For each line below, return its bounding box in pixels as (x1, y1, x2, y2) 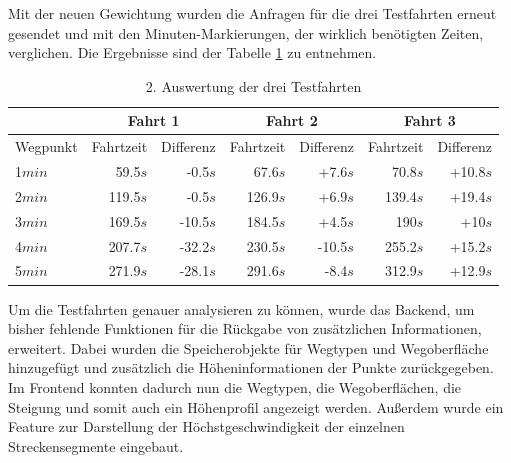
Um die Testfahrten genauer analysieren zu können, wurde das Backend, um (8, 298, 475, 319)
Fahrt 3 (404, 110, 456, 131)
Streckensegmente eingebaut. (8, 435, 184, 456)
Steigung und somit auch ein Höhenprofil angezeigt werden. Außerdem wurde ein (8, 396, 504, 417)
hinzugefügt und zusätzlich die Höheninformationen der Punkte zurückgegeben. (8, 357, 494, 378)
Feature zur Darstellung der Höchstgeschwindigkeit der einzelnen (8, 416, 405, 437)
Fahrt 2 (265, 110, 318, 131)
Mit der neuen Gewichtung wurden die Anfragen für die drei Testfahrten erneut (8, 3, 497, 23)
